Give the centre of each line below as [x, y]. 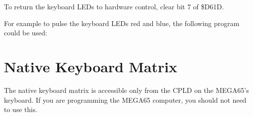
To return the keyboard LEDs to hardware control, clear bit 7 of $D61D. [114, 6]
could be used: [26, 33]
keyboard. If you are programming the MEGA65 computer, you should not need [125, 100]
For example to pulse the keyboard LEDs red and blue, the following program [122, 23]
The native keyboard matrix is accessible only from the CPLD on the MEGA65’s [126, 90]
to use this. [21, 109]
